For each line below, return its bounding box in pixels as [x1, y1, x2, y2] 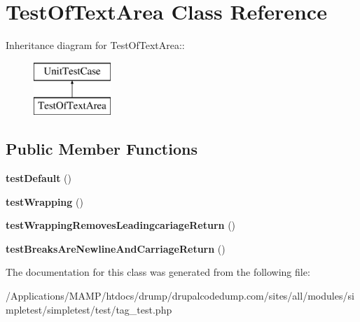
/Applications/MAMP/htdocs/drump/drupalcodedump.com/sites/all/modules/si [6, 288, 354, 303]
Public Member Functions [6, 138, 198, 160]
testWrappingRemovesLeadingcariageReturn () [6, 218, 236, 232]
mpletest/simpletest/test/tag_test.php [6, 302, 172, 316]
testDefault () [6, 171, 71, 185]
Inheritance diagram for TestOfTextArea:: [6, 38, 185, 52]
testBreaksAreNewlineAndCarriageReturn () [6, 241, 226, 255]
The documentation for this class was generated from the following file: [6, 265, 310, 279]
